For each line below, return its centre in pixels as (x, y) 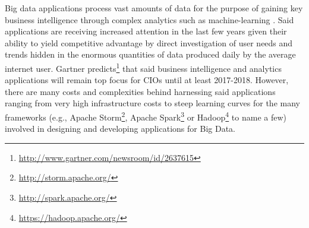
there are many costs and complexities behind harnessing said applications (140, 91)
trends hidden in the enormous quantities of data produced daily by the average (150, 54)
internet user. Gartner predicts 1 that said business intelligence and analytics (143, 67)
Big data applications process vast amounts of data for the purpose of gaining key (154, 8)
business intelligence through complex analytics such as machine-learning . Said (149, 19)
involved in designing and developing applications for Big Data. (120, 129)
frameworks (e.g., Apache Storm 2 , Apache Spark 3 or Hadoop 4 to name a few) (146, 116)
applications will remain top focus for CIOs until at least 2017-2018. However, (147, 80)
